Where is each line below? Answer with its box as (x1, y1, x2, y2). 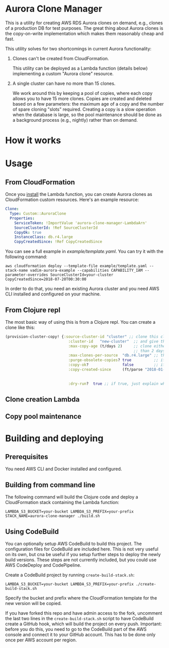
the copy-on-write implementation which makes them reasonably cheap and (5, 30, 164, 36)
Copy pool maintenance (5, 412, 81, 421)
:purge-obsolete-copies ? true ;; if (68, 358, 165, 363)
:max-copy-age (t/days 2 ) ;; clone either (68, 343, 167, 348)
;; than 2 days (133, 348, 165, 354)
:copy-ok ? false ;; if (68, 362, 165, 368)
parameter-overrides (5, 272, 49, 278)
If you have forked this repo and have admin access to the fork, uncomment (5, 610, 162, 616)
